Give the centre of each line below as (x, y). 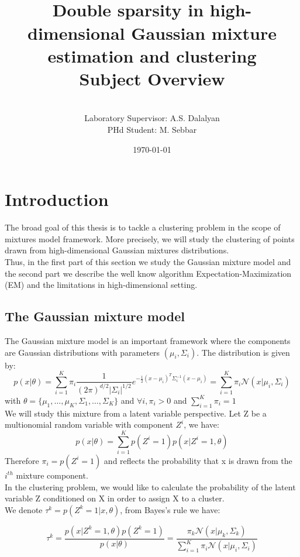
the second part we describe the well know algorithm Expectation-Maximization (148, 273)
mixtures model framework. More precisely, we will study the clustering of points (150, 238)
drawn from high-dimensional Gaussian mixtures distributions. (117, 250)
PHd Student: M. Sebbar (152, 130)
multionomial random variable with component (89, 424)
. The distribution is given (243, 352)
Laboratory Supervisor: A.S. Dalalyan (152, 118)
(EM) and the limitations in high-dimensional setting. (101, 285)
